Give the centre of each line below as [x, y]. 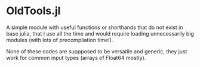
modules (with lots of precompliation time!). [60, 40]
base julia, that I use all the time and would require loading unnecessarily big [100, 33]
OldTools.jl [33, 11]
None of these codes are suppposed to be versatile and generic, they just [97, 51]
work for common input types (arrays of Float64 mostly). [76, 58]
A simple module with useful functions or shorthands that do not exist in [95, 27]
